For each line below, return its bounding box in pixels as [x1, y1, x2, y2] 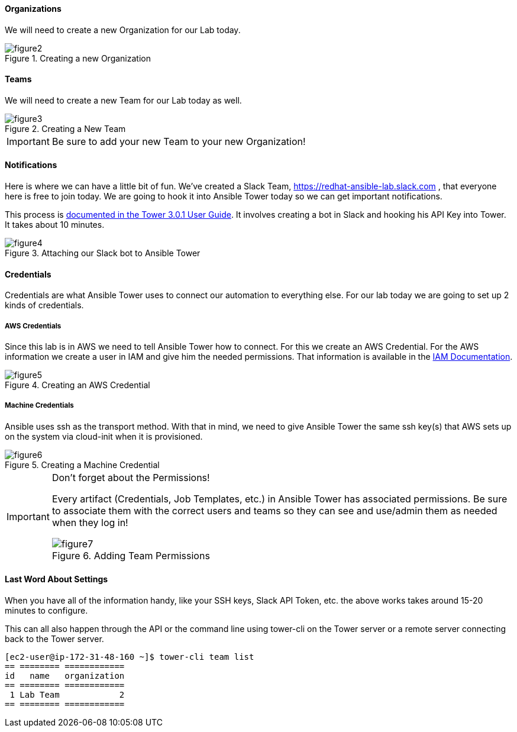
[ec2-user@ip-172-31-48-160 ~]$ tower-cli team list [5, 652, 254, 662]
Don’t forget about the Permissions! [51, 471, 210, 483]
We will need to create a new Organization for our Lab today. [5, 24, 241, 35]
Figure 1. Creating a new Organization [5, 53, 151, 63]
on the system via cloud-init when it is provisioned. [5, 431, 203, 441]
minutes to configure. [5, 605, 88, 616]
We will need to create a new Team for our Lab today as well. [5, 95, 242, 105]
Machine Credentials [5, 401, 74, 410]
